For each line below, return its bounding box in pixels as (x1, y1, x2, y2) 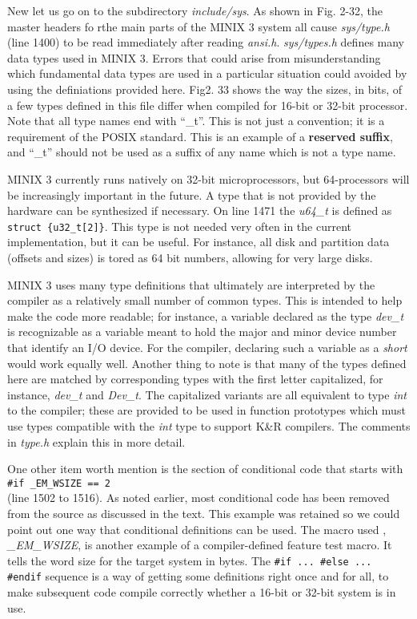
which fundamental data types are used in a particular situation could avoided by (7, 65, 407, 82)
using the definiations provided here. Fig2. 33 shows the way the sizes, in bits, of (7, 80, 403, 97)
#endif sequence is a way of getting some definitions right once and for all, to (7, 568, 389, 585)
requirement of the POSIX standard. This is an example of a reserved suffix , (7, 127, 393, 144)
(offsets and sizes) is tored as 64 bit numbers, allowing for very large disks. (7, 249, 373, 265)
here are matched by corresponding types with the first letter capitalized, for (7, 370, 383, 387)
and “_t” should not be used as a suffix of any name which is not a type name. (7, 144, 396, 160)
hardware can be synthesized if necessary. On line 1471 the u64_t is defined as (7, 202, 392, 219)
